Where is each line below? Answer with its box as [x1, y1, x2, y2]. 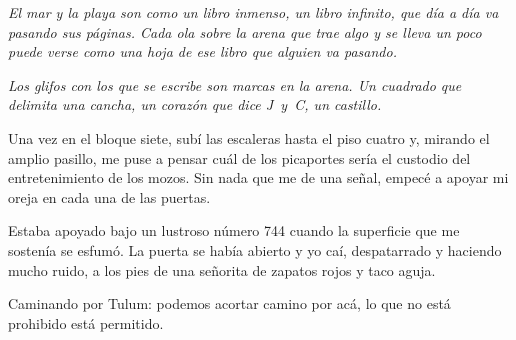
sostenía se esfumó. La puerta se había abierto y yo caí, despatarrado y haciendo [8, 239, 502, 260]
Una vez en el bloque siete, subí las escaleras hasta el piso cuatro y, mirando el [8, 127, 490, 148]
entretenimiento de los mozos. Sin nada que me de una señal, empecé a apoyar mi [8, 167, 509, 188]
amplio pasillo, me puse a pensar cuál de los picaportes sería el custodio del [8, 147, 471, 168]
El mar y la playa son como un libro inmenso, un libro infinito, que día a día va [8, 2, 499, 22]
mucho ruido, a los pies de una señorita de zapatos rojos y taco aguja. [8, 259, 436, 280]
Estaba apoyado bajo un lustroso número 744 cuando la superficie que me [8, 220, 460, 241]
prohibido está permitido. [8, 312, 164, 333]
